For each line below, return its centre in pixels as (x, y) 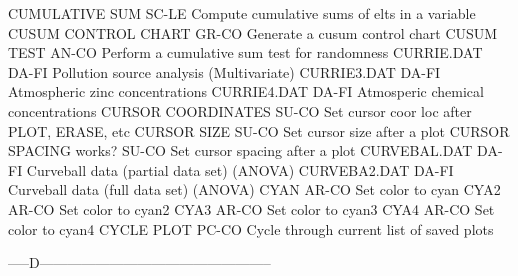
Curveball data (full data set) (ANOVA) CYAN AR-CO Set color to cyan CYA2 (254, 189)
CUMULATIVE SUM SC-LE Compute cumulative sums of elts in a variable (242, 13)
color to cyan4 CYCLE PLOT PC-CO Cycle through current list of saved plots (251, 228)
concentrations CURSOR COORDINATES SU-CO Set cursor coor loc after (240, 110)
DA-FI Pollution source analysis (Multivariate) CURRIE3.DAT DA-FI (224, 71)
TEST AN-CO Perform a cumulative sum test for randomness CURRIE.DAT (245, 52)
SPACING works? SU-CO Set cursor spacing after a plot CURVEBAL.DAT (240, 150)
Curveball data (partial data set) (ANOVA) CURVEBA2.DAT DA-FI (240, 169)
